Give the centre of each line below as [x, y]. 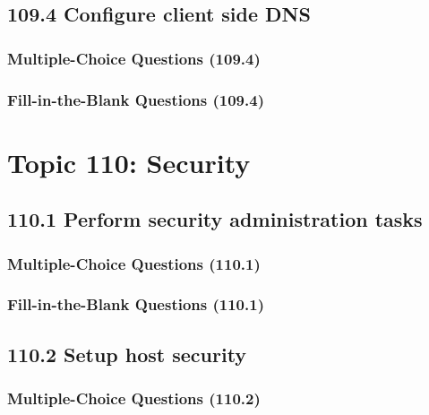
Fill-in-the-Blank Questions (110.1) [136, 304]
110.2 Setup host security [127, 354]
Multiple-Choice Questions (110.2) [134, 398]
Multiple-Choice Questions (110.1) [134, 263]
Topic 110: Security [129, 162]
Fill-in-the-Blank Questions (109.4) [136, 99]
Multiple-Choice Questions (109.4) [134, 58]
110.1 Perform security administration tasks [215, 219]
